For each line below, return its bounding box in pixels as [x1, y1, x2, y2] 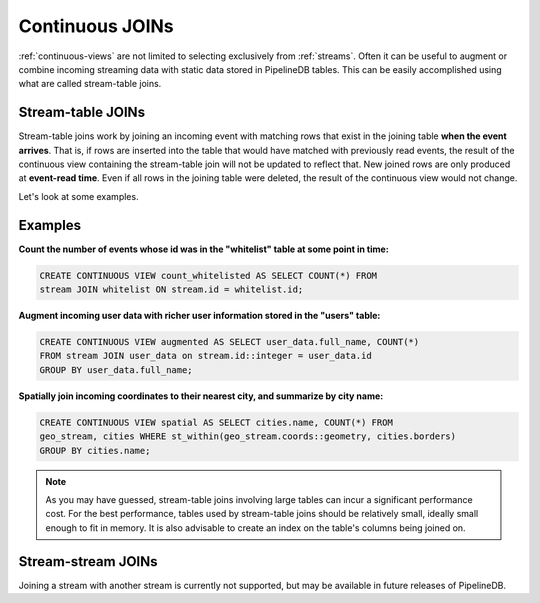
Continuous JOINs [18, 15, 174, 37]
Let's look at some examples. [18, 190, 139, 202]
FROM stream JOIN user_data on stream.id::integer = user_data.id [39, 350, 372, 362]
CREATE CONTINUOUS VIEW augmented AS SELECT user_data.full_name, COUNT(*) [39, 336, 420, 348]
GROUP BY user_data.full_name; [39, 364, 194, 375]
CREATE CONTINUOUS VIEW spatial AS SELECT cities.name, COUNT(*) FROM [39, 416, 394, 428]
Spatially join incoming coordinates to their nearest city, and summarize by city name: [18, 390, 384, 402]
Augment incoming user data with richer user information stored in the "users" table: [18, 310, 381, 322]
